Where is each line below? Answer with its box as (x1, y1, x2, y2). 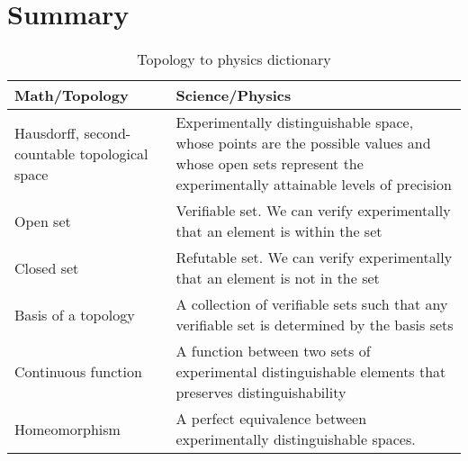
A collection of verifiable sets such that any (175, 294, 448, 315)
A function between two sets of (175, 340, 371, 362)
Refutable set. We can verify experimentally (175, 247, 453, 268)
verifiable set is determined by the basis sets (175, 314, 454, 336)
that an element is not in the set (175, 267, 380, 289)
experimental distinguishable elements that (175, 361, 446, 383)
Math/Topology (14, 85, 129, 106)
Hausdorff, (14, 122, 80, 143)
